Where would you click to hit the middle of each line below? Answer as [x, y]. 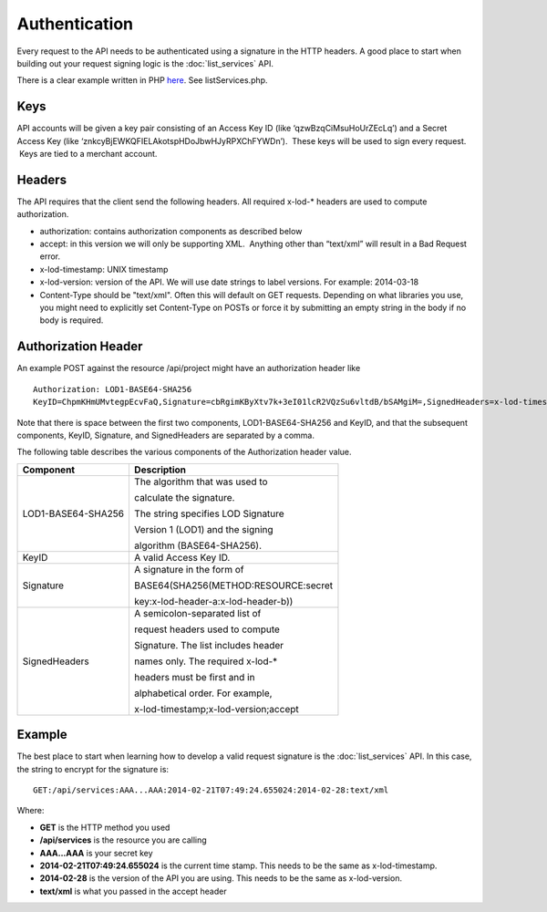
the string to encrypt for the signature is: [93, 769]
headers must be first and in [194, 677]
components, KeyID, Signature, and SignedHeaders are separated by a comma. [165, 435]
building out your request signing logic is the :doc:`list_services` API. [145, 63]
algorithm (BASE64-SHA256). [198, 545]
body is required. [72, 320]
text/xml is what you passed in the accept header [133, 891]
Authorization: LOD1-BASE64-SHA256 [113, 389]
